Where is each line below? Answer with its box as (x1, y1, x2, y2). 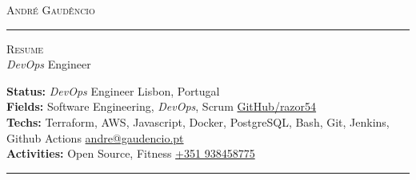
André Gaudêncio (6, 2, 95, 18)
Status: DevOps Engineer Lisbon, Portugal (6, 82, 220, 99)
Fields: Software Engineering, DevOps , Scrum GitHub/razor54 (6, 98, 317, 115)
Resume (6, 40, 44, 57)
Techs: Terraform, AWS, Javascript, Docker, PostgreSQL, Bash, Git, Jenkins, (6, 113, 390, 130)
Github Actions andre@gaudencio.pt (6, 129, 184, 146)
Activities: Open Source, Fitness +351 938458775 (6, 145, 255, 162)
